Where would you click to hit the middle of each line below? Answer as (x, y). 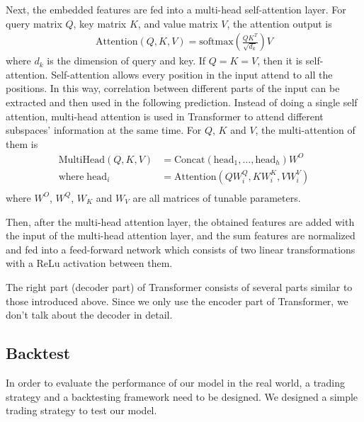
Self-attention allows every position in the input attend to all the (192, 74)
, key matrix (100, 23)
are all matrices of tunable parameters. (217, 197)
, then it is (280, 61)
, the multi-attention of (305, 130)
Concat (189, 160)
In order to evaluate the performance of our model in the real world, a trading (176, 382)
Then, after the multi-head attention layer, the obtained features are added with (180, 221)
